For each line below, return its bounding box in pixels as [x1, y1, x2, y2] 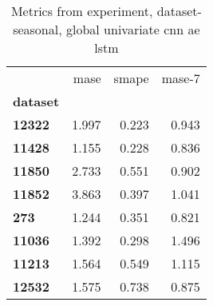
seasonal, [13, 20, 62, 38]
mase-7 [161, 69, 200, 87]
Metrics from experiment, [10, 2, 153, 20]
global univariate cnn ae [65, 20, 200, 38]
